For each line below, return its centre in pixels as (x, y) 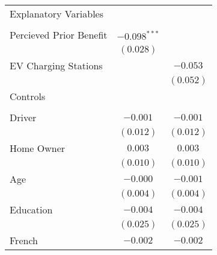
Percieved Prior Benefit (59, 35)
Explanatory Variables (57, 14)
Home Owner (38, 148)
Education (31, 209)
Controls (28, 96)
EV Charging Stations (56, 65)
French (24, 240)
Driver (23, 117)
